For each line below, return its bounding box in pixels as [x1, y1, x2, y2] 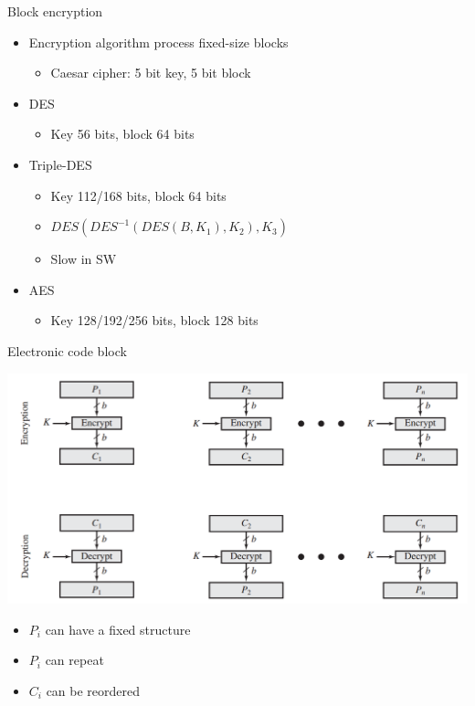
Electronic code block [7, 341, 127, 360]
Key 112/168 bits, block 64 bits [50, 185, 227, 205]
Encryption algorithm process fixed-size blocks [28, 32, 289, 51]
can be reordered [46, 680, 141, 700]
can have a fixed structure [45, 619, 191, 638]
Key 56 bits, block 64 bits [50, 124, 195, 143]
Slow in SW [50, 249, 117, 269]
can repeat [45, 650, 104, 669]
